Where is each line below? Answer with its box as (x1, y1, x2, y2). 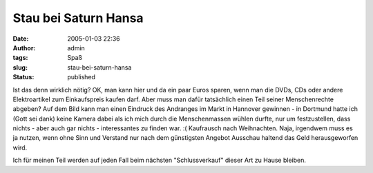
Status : (12, 73, 35, 81)
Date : (12, 34, 29, 43)
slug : (12, 63, 28, 72)
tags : (12, 54, 28, 62)
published (67, 73, 96, 81)
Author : (12, 43, 36, 52)
